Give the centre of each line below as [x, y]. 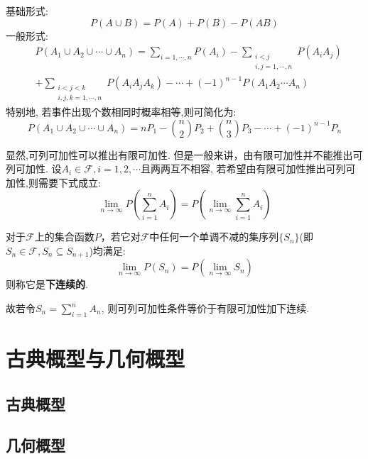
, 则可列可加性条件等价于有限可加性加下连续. [205, 308]
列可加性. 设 [34, 168]
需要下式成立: [69, 182]
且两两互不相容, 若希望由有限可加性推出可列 [243, 168]
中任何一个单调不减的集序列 [214, 237]
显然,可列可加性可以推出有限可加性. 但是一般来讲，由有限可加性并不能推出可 [184, 154]
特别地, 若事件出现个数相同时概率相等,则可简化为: [121, 111]
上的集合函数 [64, 237]
